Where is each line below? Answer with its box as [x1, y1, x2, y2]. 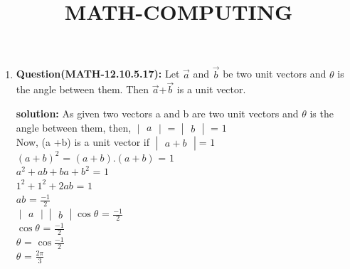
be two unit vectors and [223, 66, 327, 81]
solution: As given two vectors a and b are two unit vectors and [16, 106, 299, 120]
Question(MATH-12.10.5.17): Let [16, 66, 180, 81]
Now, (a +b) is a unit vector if [16, 134, 149, 149]
